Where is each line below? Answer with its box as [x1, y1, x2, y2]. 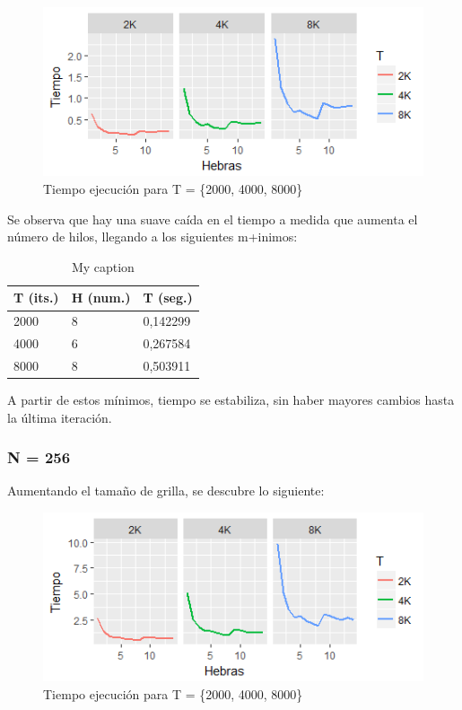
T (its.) [13, 288, 59, 307]
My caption [71, 257, 135, 276]
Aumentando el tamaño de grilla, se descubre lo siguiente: [7, 481, 325, 500]
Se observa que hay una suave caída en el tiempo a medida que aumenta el [7, 209, 418, 228]
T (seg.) [143, 288, 193, 307]
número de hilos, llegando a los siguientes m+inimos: [7, 227, 298, 246]
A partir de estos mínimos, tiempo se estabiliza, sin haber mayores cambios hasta [7, 390, 455, 409]
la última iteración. [7, 408, 112, 426]
